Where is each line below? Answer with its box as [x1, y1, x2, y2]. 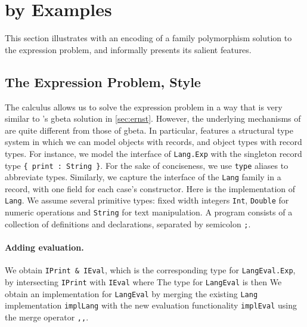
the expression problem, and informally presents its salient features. [5, 43, 252, 55]
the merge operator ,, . [5, 310, 89, 323]
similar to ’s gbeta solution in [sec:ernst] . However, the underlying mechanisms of [5, 112, 301, 125]
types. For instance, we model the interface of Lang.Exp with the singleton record [5, 147, 302, 159]
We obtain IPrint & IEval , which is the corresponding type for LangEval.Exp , [5, 264, 296, 276]
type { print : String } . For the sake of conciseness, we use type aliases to [5, 159, 289, 171]
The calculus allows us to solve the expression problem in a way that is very [5, 100, 283, 113]
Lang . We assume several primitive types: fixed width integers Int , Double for [5, 194, 289, 206]
